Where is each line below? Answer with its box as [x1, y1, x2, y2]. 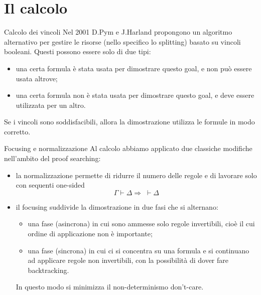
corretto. [4, 126, 31, 136]
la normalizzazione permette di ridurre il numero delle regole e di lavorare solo [16, 170, 257, 180]
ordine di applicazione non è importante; [28, 228, 153, 239]
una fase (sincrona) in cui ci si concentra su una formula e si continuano [28, 245, 249, 255]
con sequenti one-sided [16, 180, 85, 190]
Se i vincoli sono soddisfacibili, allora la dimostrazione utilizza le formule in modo [4, 116, 255, 127]
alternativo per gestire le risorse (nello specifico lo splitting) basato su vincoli [4, 36, 241, 47]
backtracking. [28, 264, 69, 275]
